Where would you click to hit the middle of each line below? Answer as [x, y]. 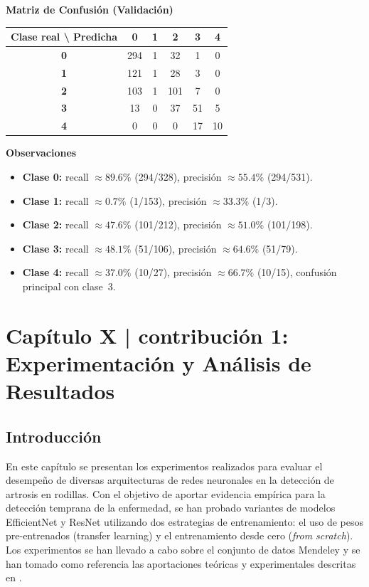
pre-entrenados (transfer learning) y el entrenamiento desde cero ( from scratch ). [180, 535]
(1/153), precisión [168, 200]
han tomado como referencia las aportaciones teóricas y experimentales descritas [181, 563]
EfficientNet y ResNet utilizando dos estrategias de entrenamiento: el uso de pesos [184, 521]
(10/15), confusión [297, 272]
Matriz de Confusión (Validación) [90, 9]
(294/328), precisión [178, 176]
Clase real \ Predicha [64, 37]
